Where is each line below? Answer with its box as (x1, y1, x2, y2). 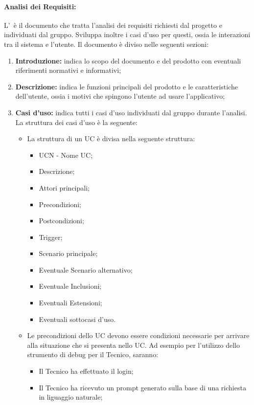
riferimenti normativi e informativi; (15, 65, 121, 75)
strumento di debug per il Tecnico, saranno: (27, 349, 159, 360)
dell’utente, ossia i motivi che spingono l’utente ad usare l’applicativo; (15, 91, 225, 101)
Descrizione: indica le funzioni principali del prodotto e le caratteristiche (15, 81, 238, 91)
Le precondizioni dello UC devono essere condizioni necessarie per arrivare (27, 330, 250, 341)
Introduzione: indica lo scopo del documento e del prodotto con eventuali (15, 55, 241, 65)
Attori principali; (39, 182, 90, 192)
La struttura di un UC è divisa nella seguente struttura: (27, 133, 195, 144)
